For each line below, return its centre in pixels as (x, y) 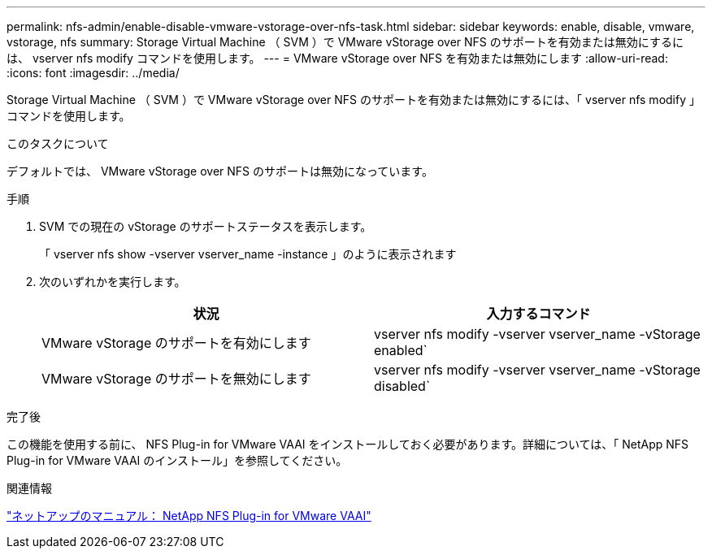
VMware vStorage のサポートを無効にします (176, 379)
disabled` (402, 386)
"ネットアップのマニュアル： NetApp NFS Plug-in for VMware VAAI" (189, 516)
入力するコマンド (538, 314)
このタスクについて (58, 143)
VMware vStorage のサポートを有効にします (176, 343)
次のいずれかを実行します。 (113, 282)
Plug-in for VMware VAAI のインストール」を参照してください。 (177, 460)
